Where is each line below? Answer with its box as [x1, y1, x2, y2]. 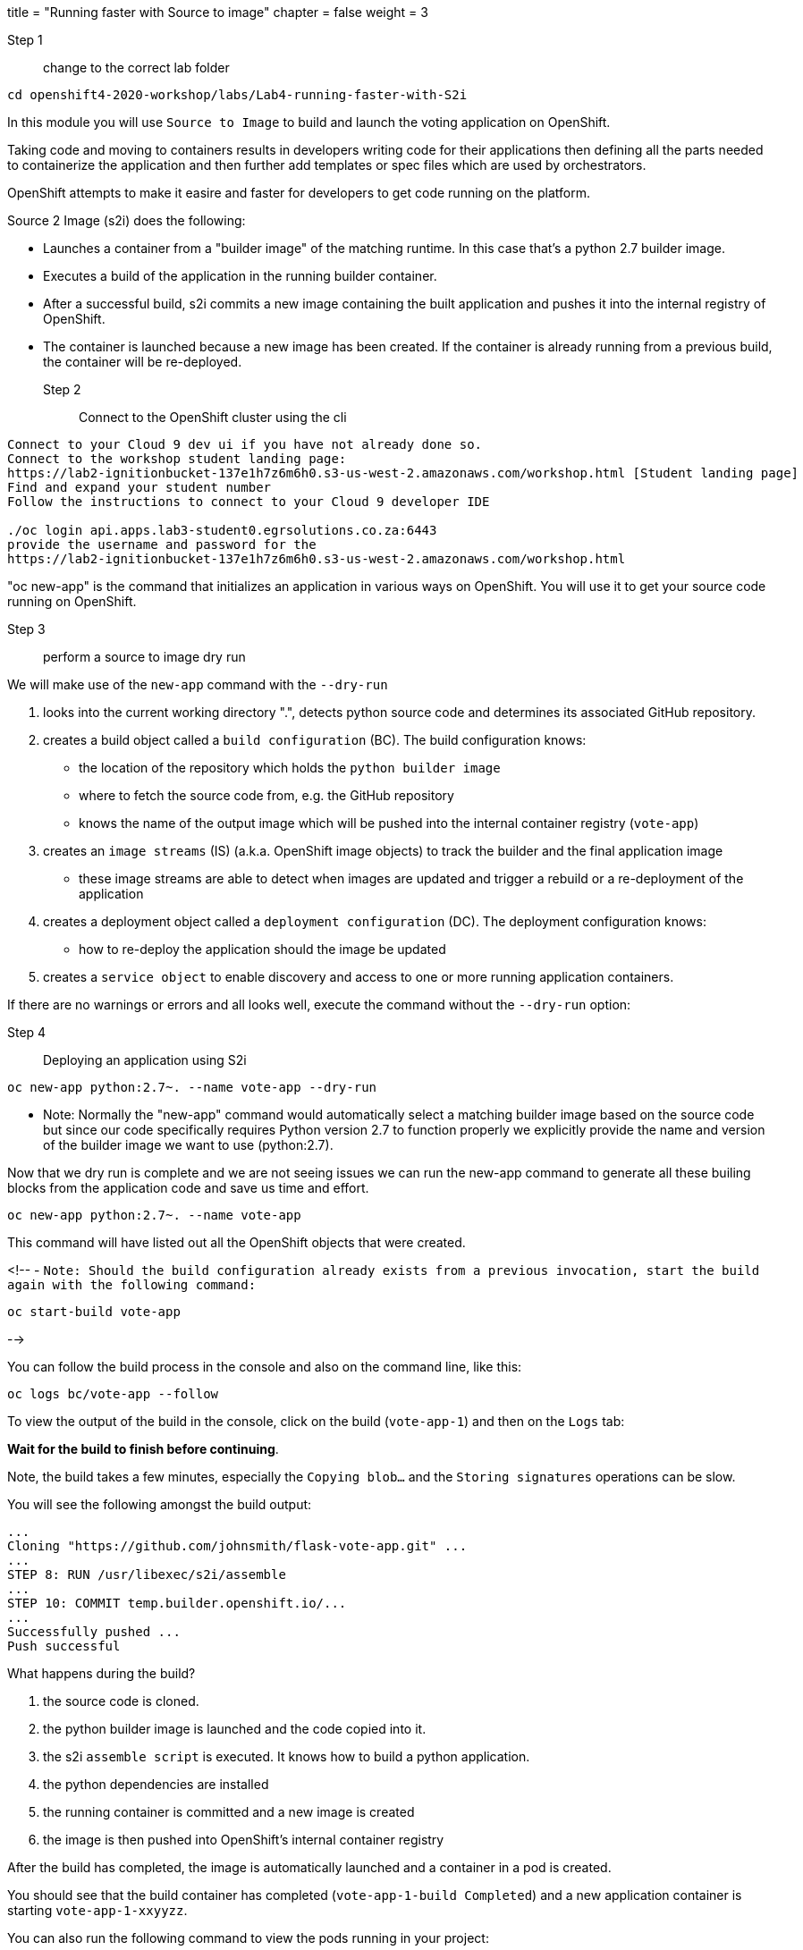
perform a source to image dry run [43, 649, 246, 664]
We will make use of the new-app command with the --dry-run [7, 677, 388, 692]
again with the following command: [7, 1278, 257, 1292]
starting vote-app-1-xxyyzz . [7, 1903, 188, 1918]
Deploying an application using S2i [43, 1052, 247, 1068]
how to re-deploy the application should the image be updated [79, 941, 446, 957]
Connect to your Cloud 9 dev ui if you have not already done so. [7, 437, 483, 452]
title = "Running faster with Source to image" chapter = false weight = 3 [7, 4, 428, 20]
